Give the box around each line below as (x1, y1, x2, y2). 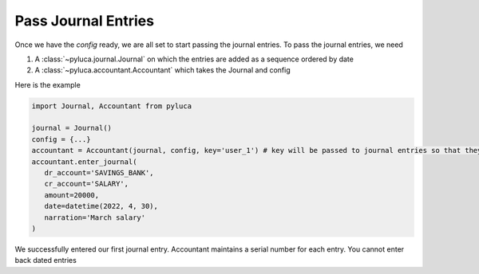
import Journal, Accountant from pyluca (31, 101, 192, 111)
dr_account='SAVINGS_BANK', (44, 168, 155, 178)
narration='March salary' (44, 213, 146, 222)
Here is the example (14, 80, 81, 89)
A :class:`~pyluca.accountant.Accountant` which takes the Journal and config (34, 65, 291, 75)
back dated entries (14, 256, 77, 265)
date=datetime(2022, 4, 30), (44, 202, 159, 211)
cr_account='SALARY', (44, 179, 129, 189)
